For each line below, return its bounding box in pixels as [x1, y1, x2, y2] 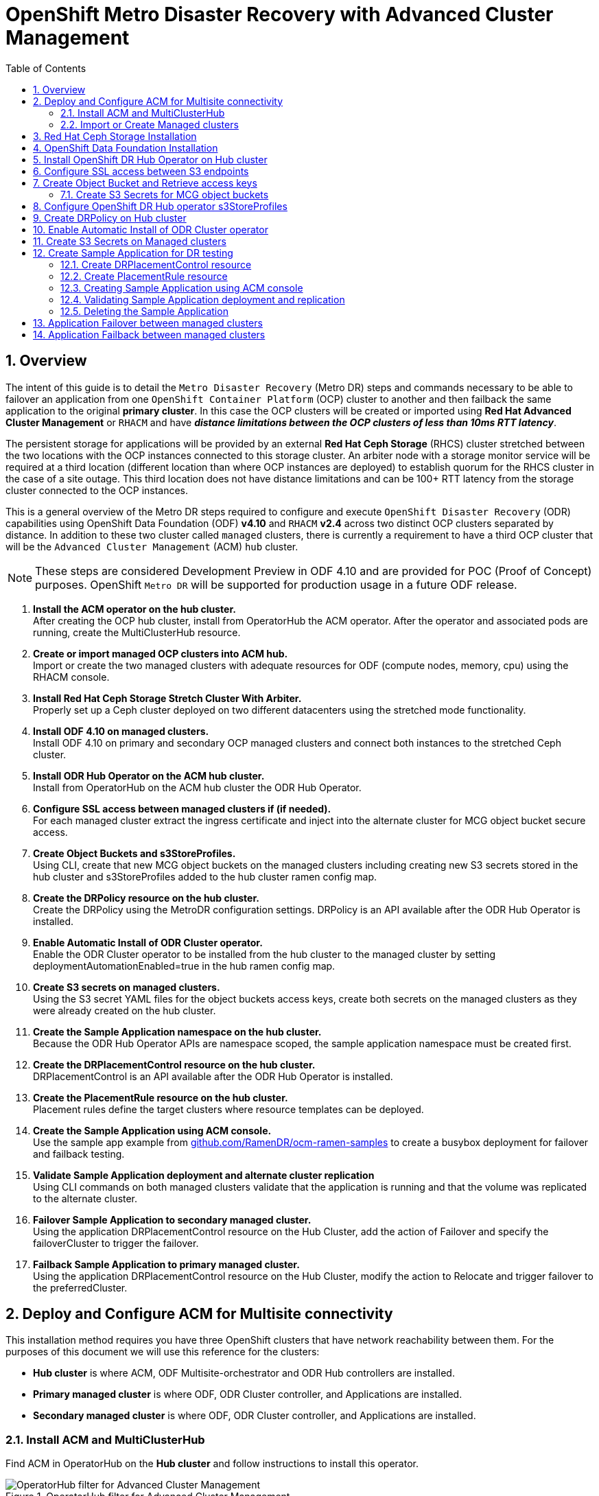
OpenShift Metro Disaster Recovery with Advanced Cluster [5, 3, 554, 26]
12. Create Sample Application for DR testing [33, 246, 233, 259]
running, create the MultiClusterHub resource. [33, 626, 241, 638]
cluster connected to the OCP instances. [5, 484, 189, 496]
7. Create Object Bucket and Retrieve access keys [33, 176, 257, 189]
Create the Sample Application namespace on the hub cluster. [33, 1025, 322, 1038]
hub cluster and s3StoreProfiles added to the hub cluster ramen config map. [33, 870, 377, 883]
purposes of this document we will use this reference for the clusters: [5, 1346, 320, 1358]
